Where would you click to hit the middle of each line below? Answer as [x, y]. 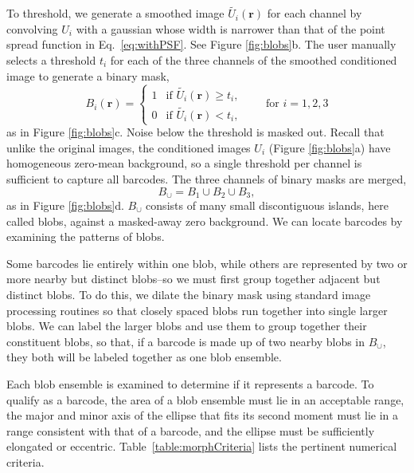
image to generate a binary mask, [88, 75]
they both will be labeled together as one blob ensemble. [144, 357]
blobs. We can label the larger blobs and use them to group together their [187, 326]
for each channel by [314, 13]
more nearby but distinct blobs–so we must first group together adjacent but [193, 279]
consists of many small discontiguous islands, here [267, 205]
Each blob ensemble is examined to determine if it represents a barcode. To [190, 383]
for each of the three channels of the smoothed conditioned [254, 60]
